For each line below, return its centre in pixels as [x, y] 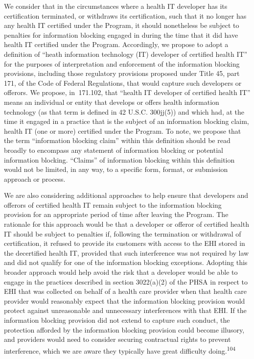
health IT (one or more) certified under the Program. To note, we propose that [123, 131]
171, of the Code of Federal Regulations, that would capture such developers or [123, 83]
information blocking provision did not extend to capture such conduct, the [117, 320]
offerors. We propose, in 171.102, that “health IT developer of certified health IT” [127, 92]
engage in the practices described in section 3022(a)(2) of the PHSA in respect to [126, 281]
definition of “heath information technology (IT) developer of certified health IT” [126, 54]
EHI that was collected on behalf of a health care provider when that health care [125, 291]
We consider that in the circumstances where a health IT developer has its [116, 6]
